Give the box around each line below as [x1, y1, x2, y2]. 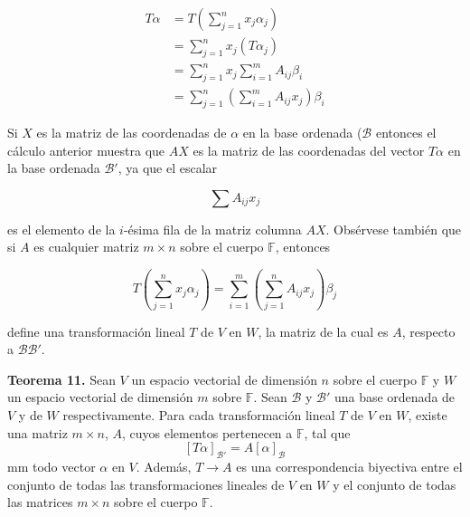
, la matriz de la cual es [258, 321, 389, 340]
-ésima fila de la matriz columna [123, 219, 302, 238]
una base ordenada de [334, 388, 456, 407]
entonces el [375, 123, 437, 142]
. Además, [136, 457, 192, 476]
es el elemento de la [7, 219, 116, 238]
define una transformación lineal [7, 321, 185, 340]
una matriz [7, 423, 68, 442]
